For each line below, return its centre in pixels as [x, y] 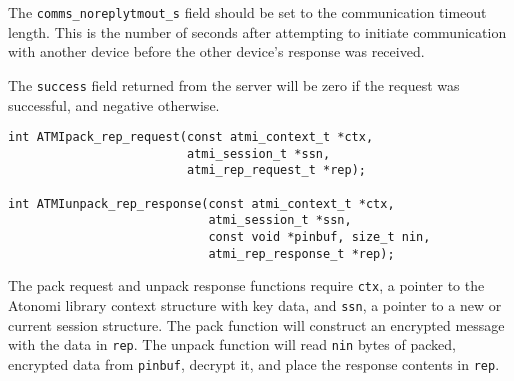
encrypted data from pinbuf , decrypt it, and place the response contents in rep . [254, 363]
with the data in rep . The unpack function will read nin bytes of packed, [232, 344]
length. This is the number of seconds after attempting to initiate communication [257, 31]
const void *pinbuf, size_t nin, [319, 237]
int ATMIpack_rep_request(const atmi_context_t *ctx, [191, 137]
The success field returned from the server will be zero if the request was [234, 84]
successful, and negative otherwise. [114, 104]
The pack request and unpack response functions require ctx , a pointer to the [246, 285]
